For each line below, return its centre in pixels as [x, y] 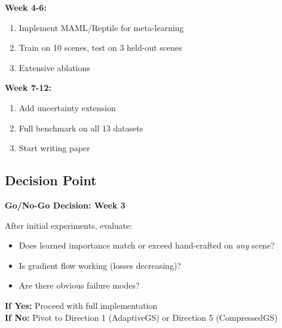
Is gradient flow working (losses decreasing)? [100, 265]
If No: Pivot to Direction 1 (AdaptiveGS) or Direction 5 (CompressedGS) [141, 317]
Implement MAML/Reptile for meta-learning [101, 27]
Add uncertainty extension [67, 107]
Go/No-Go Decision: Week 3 [65, 205]
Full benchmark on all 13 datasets [81, 128]
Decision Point [51, 180]
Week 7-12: [28, 88]
